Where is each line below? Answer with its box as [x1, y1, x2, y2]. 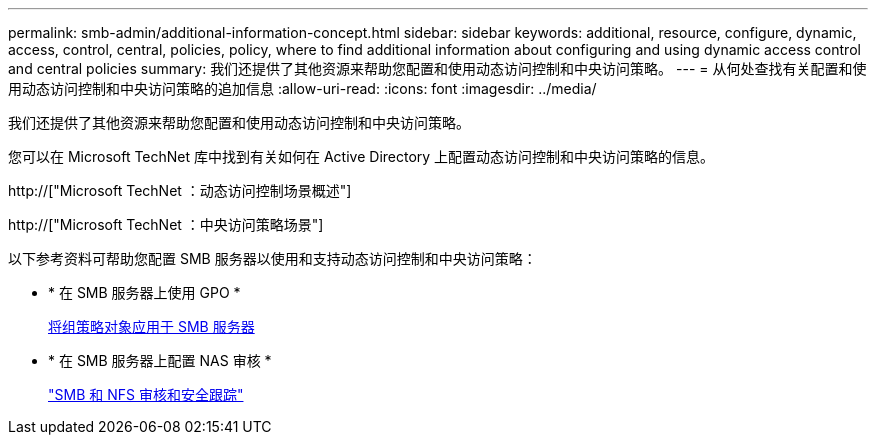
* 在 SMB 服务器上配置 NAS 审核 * [48, 352, 272, 369]
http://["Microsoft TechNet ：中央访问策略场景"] [8, 216, 324, 233]
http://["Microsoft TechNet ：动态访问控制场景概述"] [8, 182, 352, 199]
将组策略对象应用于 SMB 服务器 [48, 318, 255, 335]
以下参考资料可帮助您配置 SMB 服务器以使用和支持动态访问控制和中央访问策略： [8, 250, 537, 267]
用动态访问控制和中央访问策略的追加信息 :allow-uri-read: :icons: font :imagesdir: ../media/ [8, 80, 597, 97]
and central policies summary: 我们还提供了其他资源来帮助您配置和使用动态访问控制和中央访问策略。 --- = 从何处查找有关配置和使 [8, 60, 867, 77]
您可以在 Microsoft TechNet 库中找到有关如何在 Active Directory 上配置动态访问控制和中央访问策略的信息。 [8, 148, 715, 165]
